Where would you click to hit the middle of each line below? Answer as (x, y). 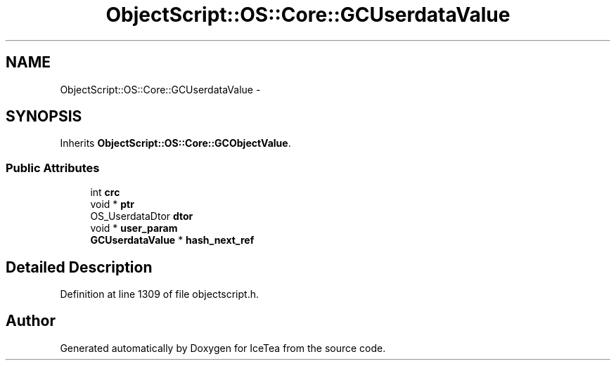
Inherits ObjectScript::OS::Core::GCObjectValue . (175, 143)
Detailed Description (79, 267)
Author (31, 321)
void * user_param (134, 228)
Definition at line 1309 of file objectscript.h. (160, 294)
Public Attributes (53, 168)
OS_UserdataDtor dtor (142, 216)
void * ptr (112, 204)
